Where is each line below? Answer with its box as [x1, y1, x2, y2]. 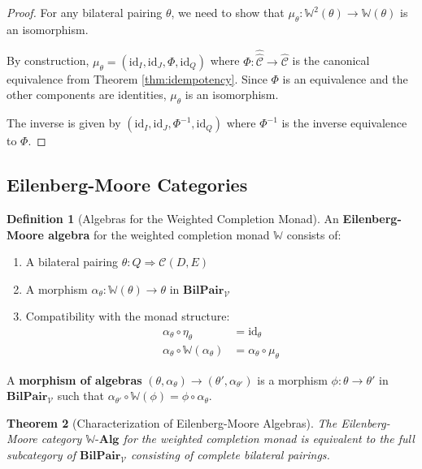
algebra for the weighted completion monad [48, 226, 270, 243]
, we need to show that [171, 4, 285, 20]
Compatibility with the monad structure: [25, 308, 230, 325]
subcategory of [7, 446, 76, 463]
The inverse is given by [7, 114, 121, 131]
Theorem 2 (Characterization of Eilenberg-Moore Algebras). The [7, 414, 337, 431]
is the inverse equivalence [281, 114, 407, 131]
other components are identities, [7, 86, 167, 103]
